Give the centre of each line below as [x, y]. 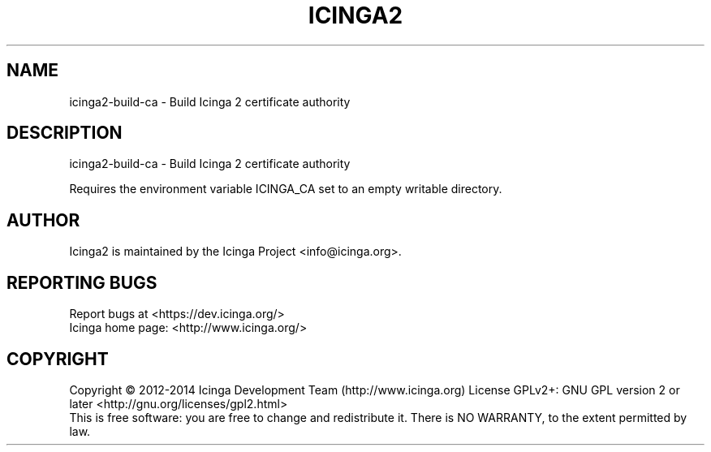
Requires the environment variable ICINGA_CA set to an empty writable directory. [286, 189]
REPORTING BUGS [82, 282]
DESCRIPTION [65, 133]
